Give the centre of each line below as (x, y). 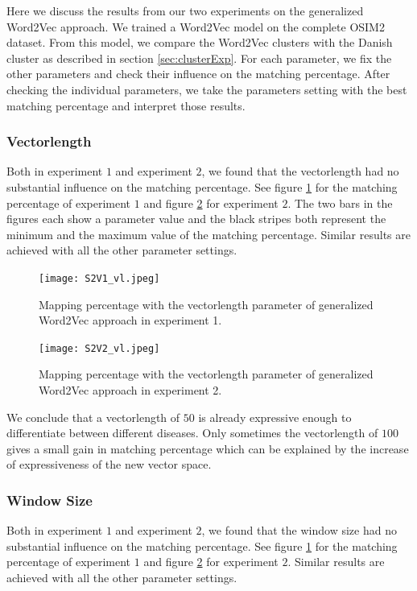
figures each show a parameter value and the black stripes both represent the (196, 219)
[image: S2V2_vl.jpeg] (99, 348)
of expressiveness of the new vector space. (109, 464)
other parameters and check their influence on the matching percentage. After (198, 74)
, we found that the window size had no (299, 530)
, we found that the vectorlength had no (300, 171)
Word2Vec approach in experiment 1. (130, 320)
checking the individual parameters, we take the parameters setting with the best (207, 89)
